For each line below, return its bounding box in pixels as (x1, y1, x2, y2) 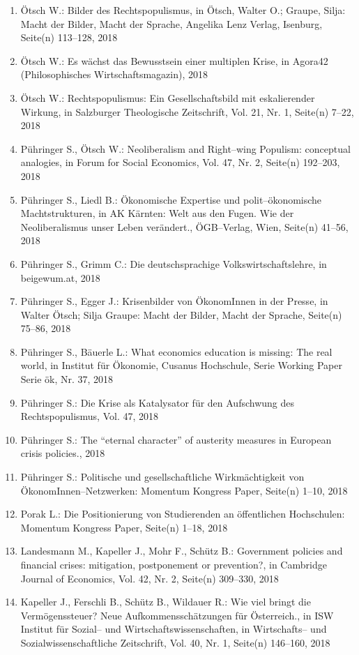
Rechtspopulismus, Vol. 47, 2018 (20, 409, 159, 423)
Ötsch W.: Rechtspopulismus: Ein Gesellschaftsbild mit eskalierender (20, 90, 315, 105)
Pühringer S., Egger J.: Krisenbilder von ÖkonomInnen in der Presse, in (20, 294, 328, 308)
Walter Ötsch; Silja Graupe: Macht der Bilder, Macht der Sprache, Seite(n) (20, 307, 342, 322)
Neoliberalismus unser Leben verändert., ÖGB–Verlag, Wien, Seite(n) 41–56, (20, 219, 349, 234)
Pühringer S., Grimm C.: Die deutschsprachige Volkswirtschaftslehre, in (20, 256, 327, 271)
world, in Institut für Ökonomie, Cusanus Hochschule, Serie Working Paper (20, 358, 342, 372)
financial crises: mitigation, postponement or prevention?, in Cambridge (20, 557, 327, 571)
